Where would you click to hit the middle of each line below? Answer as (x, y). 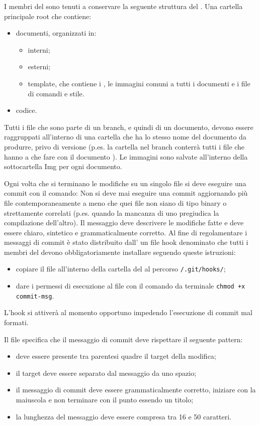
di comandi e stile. (56, 93)
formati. (16, 322)
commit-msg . (35, 295)
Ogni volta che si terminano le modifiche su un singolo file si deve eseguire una (125, 183)
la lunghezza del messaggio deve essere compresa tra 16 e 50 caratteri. (124, 416)
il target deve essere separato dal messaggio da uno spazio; (106, 373)
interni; (39, 49)
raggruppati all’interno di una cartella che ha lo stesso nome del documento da (125, 137)
